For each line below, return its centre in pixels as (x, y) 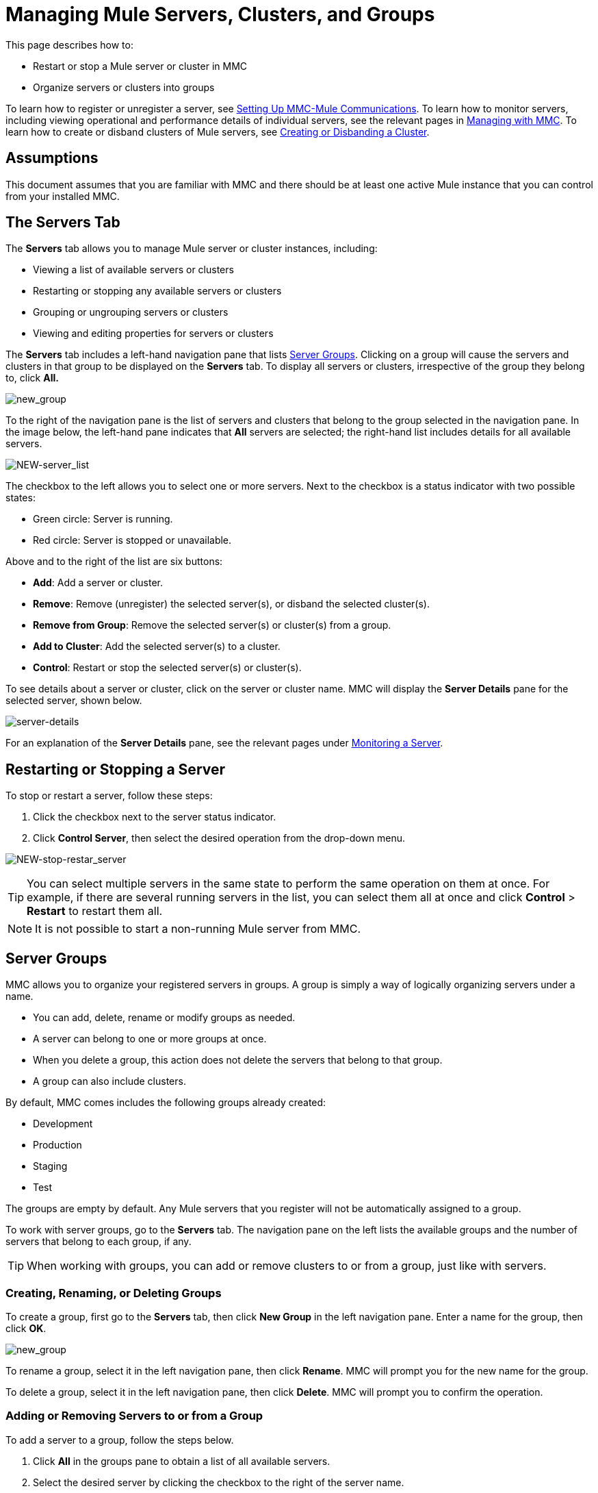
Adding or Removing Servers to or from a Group (134, 1416)
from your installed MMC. (63, 196)
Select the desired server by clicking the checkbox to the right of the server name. (219, 1482)
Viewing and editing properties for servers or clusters (153, 334)
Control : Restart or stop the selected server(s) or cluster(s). (167, 668)
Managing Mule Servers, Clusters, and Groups (220, 14)
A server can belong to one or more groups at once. (150, 1039)
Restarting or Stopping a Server (116, 769)
